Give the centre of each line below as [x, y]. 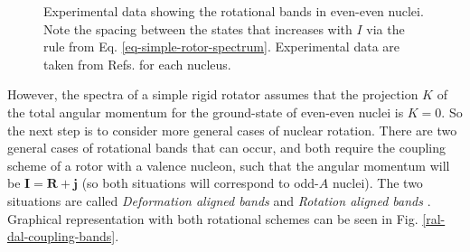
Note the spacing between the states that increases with [198, 28]
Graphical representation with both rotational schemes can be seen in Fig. [213, 218]
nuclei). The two [377, 183]
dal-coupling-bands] [61, 236]
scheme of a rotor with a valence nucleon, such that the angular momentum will [229, 165]
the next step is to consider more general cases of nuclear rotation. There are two [232, 130]
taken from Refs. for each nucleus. [137, 64]
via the [385, 28]
